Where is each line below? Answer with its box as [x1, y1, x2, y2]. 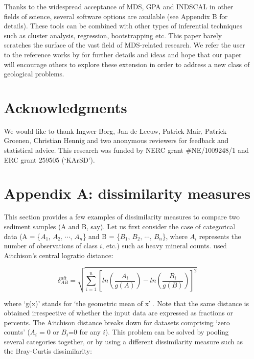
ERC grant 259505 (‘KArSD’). [4, 154, 95, 165]
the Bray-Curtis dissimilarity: [4, 346, 92, 356]
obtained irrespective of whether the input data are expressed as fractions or [4, 308, 233, 318]
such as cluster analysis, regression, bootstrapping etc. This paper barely [4, 30, 222, 40]
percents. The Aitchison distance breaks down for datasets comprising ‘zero [4, 317, 230, 327]
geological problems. [4, 69, 65, 79]
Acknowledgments [4, 97, 127, 117]
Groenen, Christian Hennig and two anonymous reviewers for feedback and [4, 135, 229, 145]
